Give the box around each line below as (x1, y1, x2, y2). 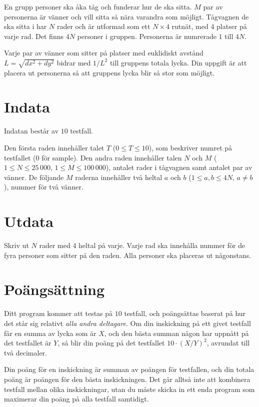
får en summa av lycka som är (4, 327, 96, 338)
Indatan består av (4, 125, 59, 136)
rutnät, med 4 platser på (171, 21, 247, 31)
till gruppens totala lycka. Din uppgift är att (109, 57, 247, 67)
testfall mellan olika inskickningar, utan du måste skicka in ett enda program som (4, 383, 255, 394)
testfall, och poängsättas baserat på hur (124, 308, 246, 318)
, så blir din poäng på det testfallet (57, 337, 165, 348)
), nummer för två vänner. (4, 181, 83, 192)
